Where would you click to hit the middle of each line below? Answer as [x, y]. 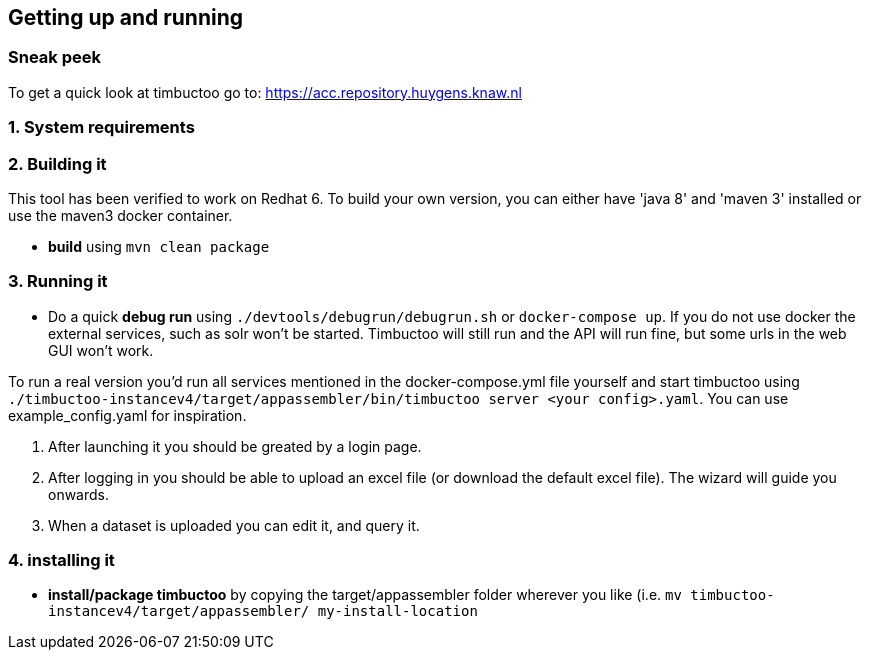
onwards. [79, 494]
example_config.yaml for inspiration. [127, 415]
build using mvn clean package [159, 246]
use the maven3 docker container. [120, 215]
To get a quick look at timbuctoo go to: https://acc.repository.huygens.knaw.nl [265, 92]
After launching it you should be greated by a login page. [235, 446]
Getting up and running [125, 17]
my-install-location [397, 611]
